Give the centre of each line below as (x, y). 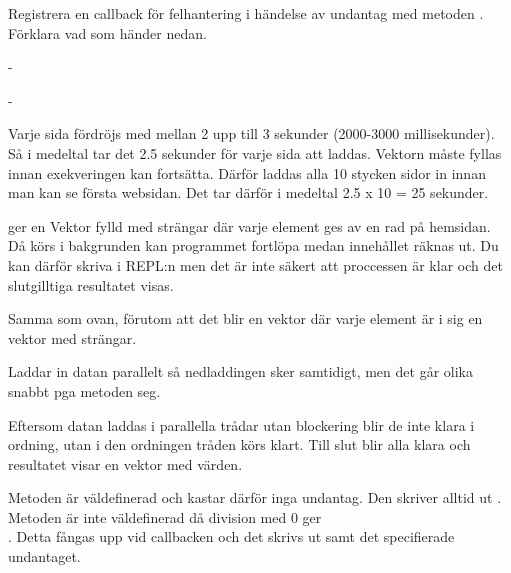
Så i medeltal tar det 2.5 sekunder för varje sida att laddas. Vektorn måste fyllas (255, 152)
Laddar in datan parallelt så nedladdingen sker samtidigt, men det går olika (240, 371)
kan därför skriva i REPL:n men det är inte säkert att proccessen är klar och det (255, 264)
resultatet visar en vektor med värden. (125, 463)
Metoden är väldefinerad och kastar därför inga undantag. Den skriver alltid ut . (255, 497)
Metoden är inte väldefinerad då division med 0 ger (165, 516)
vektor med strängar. (72, 337)
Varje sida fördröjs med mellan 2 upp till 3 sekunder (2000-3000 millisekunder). (251, 133)
